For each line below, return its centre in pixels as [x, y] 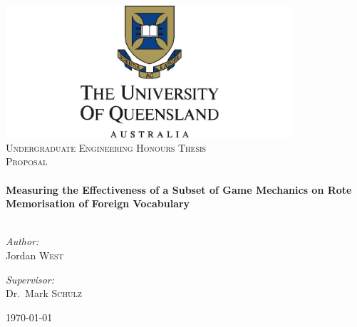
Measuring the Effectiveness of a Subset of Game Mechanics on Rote [179, 189]
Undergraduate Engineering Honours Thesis [106, 147]
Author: [22, 241]
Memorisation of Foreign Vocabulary [98, 203]
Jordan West [35, 255]
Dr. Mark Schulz [44, 293]
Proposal [27, 161]
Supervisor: [30, 279]
